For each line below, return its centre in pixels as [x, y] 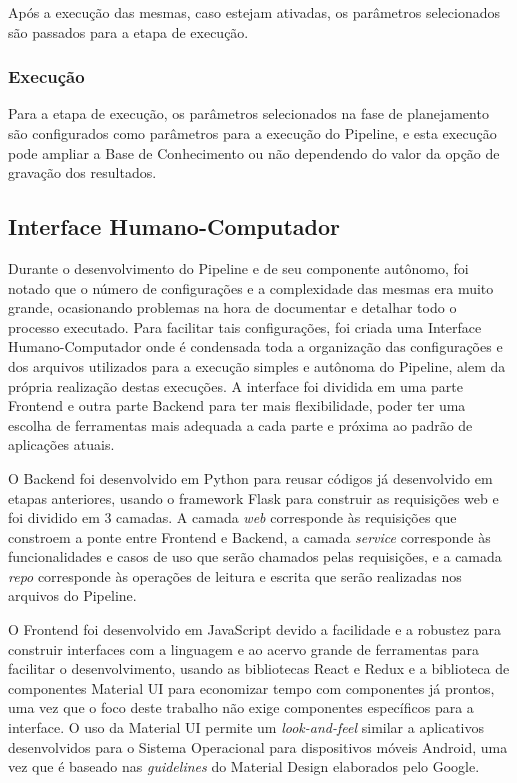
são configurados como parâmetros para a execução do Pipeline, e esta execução [252, 133]
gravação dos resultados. [82, 172]
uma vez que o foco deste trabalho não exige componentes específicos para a [241, 707]
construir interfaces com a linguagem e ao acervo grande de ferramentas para [244, 648]
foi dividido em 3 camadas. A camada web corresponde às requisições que [232, 517]
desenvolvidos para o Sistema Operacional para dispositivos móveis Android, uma [258, 746]
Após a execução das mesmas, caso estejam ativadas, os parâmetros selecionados [254, 12]
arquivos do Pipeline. [72, 595]
